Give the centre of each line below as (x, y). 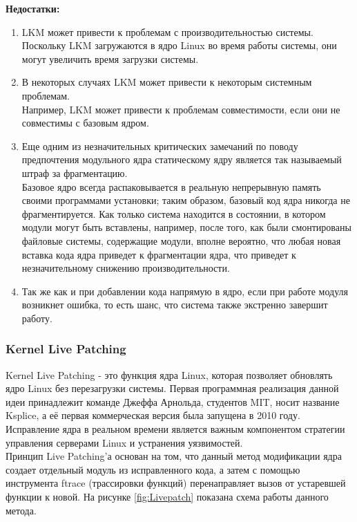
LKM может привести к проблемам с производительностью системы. (167, 31)
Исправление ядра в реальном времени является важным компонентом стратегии (175, 429)
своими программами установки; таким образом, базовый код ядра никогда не (186, 200)
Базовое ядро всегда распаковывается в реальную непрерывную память (171, 186)
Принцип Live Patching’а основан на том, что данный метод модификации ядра (174, 456)
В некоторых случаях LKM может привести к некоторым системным (167, 82)
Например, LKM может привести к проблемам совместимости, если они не (181, 109)
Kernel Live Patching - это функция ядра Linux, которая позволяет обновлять (169, 374)
